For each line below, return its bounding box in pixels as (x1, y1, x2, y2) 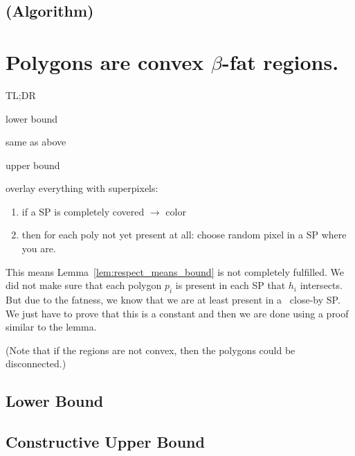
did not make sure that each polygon (6, 278, 162, 292)
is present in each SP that (175, 278, 286, 292)
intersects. (300, 278, 343, 292)
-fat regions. (221, 47, 339, 76)
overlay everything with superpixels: (6, 181, 158, 195)
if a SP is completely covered (21, 204, 145, 218)
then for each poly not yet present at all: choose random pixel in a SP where (21, 227, 347, 242)
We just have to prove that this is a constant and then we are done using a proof (6, 306, 349, 320)
